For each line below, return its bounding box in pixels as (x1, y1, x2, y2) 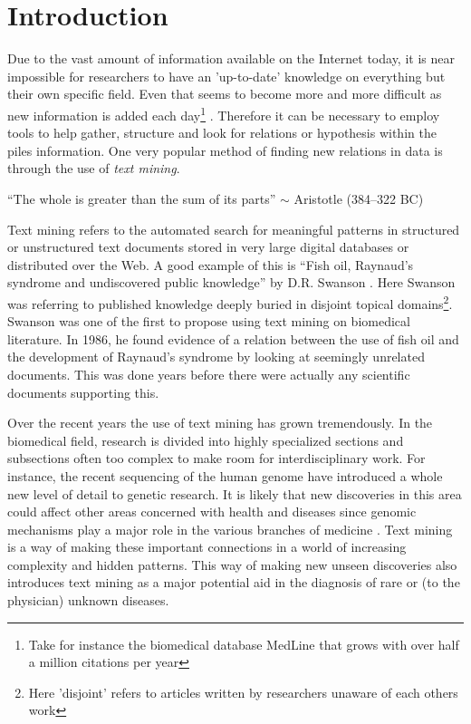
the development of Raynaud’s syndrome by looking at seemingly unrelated (7, 347, 425, 366)
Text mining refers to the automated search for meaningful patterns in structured (7, 219, 460, 238)
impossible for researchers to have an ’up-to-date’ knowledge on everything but (7, 66, 446, 85)
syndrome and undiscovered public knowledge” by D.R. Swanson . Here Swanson (7, 273, 456, 292)
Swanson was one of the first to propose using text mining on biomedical (7, 312, 410, 331)
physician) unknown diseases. (7, 591, 169, 610)
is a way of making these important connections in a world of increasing (7, 537, 407, 556)
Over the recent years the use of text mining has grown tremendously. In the (7, 413, 433, 432)
